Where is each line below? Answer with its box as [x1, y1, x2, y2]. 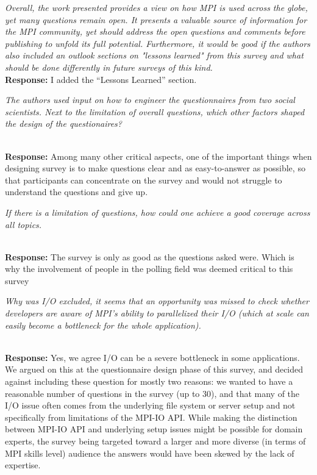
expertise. [5, 459, 41, 471]
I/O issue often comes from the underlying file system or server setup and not [5, 399, 296, 412]
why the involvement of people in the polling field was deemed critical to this [5, 262, 293, 275]
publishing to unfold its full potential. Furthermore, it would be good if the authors [5, 37, 310, 49]
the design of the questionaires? [5, 117, 122, 130]
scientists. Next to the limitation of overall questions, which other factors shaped [5, 105, 305, 118]
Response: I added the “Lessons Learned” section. [5, 73, 197, 85]
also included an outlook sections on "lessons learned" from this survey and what [5, 49, 304, 62]
